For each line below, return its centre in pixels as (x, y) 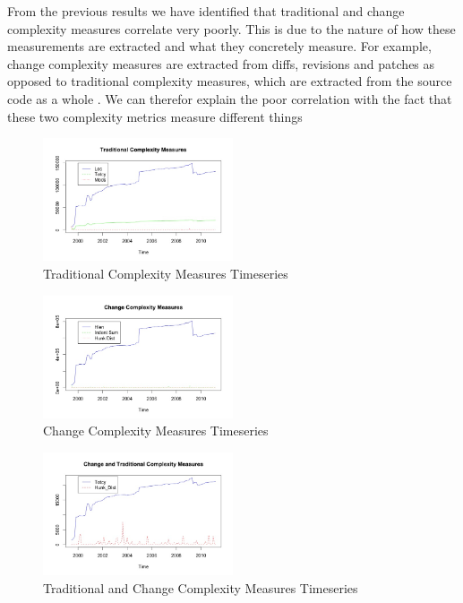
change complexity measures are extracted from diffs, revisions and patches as (221, 63)
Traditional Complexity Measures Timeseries (166, 273)
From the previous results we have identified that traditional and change (206, 11)
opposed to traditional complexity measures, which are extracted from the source (230, 81)
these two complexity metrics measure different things (155, 116)
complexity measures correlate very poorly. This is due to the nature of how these (231, 28)
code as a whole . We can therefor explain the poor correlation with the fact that (230, 98)
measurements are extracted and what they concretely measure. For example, (219, 46)
